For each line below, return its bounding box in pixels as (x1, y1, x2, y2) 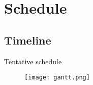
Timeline (4, 32, 51, 48)
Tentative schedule (4, 56, 62, 66)
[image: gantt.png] (24, 74, 90, 81)
